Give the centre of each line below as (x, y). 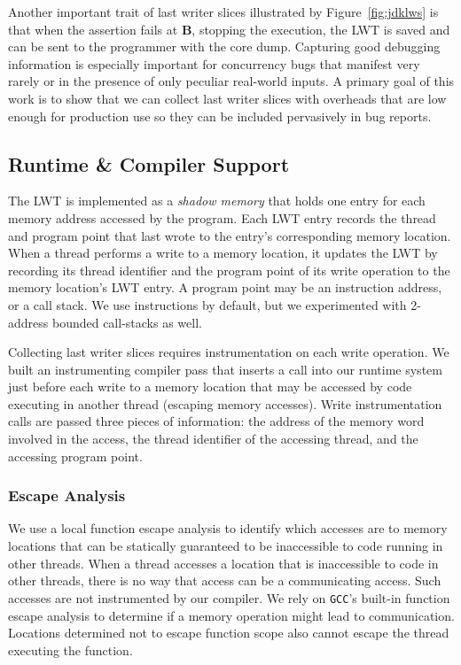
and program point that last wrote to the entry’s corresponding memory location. (230, 235)
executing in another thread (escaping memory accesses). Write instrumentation (225, 403)
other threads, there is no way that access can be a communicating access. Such (225, 580)
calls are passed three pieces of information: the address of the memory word (216, 421)
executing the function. (70, 650)
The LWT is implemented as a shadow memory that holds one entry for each (217, 201)
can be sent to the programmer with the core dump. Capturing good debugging (224, 46)
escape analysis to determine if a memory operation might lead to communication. (231, 615)
